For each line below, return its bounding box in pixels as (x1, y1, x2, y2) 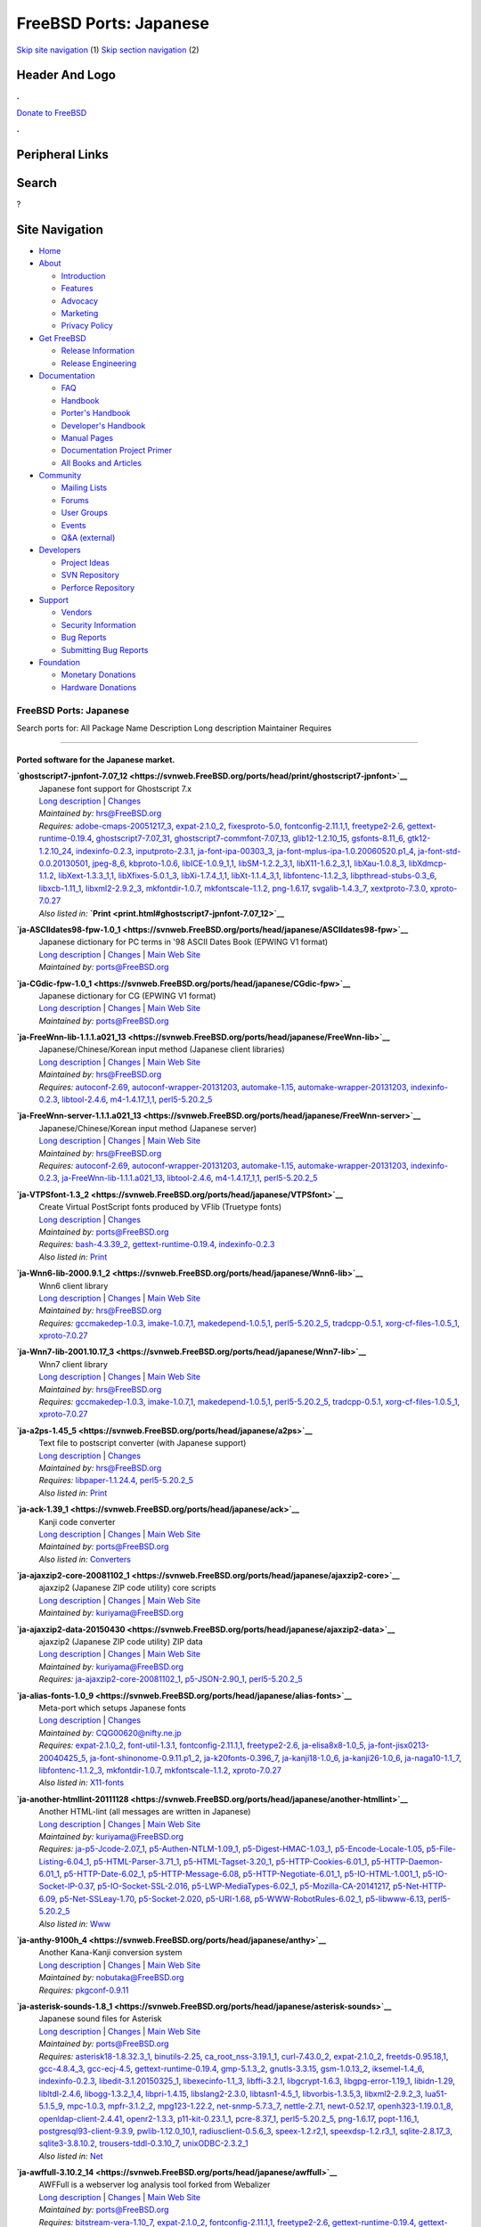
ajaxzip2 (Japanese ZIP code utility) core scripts (38, 1582, 216, 1594)
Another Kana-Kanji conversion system (38, 1947, 183, 1958)
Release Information (61, 346, 135, 356)
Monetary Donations (61, 669, 136, 681)
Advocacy (61, 295, 98, 306)
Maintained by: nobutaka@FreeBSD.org (38, 1972, 184, 1983)
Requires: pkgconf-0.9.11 (38, 1985, 129, 1995)
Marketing (61, 308, 99, 319)
